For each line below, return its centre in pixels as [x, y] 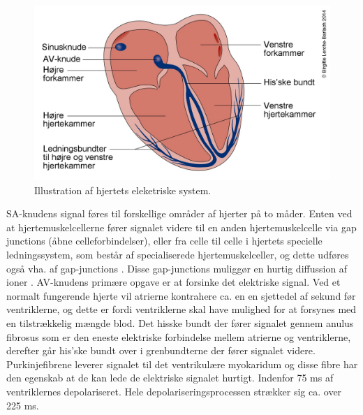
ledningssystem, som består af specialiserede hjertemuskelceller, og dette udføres [178, 255]
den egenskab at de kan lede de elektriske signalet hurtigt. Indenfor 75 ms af [170, 378]
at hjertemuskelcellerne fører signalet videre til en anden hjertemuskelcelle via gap [181, 227]
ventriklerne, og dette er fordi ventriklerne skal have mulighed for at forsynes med [181, 309]
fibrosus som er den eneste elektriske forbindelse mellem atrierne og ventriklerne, [179, 336]
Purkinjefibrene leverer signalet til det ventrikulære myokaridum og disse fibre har [182, 364]
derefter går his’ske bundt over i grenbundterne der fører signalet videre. [161, 350]
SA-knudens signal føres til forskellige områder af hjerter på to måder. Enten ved [179, 213]
